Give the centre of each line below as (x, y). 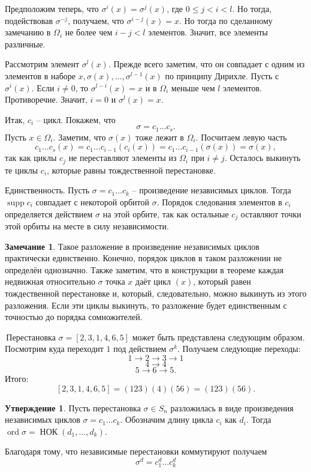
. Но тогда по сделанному (226, 20)
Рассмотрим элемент (42, 64)
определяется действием (49, 213)
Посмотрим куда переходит (54, 349)
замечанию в (28, 32)
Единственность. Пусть (47, 190)
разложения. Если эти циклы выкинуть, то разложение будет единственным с (146, 305)
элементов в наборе (40, 75)
